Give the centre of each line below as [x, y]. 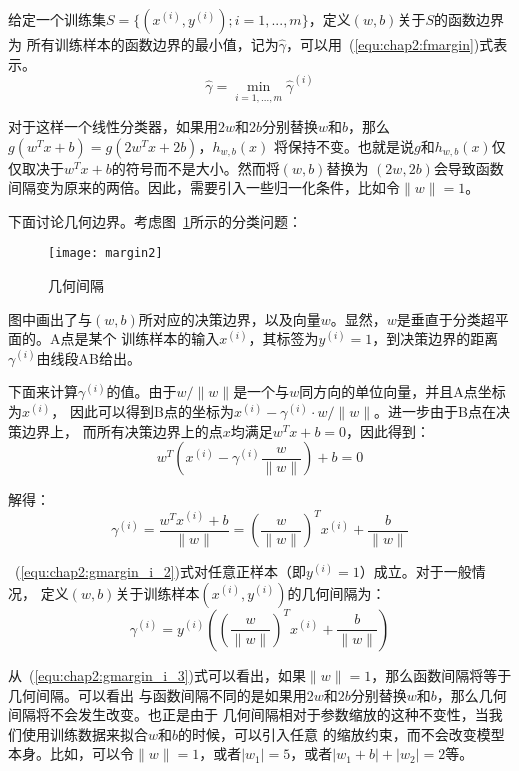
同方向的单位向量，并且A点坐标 [402, 391]
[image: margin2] [105, 253]
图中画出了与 [50, 318]
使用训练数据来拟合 [84, 733]
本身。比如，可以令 [71, 753]
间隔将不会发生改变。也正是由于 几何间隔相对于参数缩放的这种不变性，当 [248, 714]
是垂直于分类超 [445, 318]
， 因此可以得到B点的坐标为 [142, 411]
